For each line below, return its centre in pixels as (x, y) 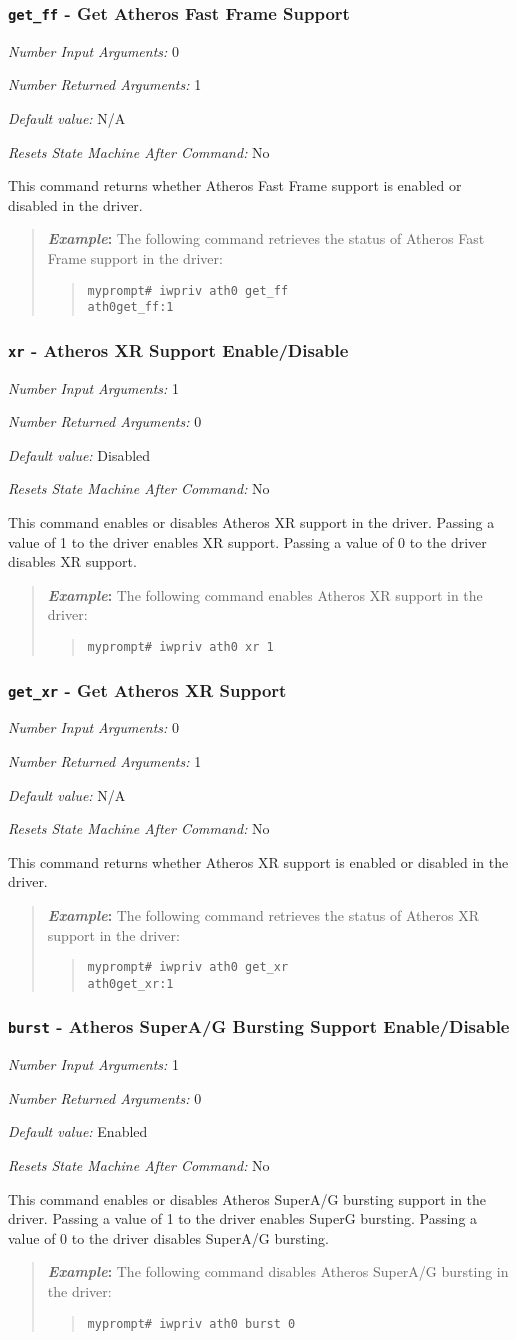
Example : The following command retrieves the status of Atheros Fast (266, 238)
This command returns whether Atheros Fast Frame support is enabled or (235, 185)
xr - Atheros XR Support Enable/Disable (178, 349)
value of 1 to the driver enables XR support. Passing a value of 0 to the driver (247, 541)
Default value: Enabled (78, 1131)
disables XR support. (72, 561)
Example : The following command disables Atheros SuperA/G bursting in (278, 1271)
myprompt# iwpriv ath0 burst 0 (191, 1323)
